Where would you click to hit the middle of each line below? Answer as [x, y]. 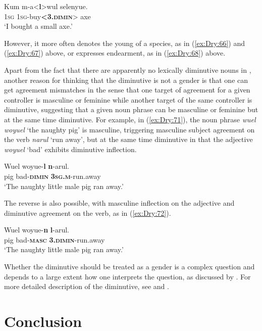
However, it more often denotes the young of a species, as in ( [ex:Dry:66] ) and [125, 43]
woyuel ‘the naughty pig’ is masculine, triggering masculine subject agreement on [129, 129]
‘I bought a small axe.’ [38, 26]
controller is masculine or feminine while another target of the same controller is [128, 99]
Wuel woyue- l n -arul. [37, 166]
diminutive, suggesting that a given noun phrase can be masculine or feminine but [131, 109]
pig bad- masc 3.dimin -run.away [55, 239]
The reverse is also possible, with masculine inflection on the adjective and [119, 203]
